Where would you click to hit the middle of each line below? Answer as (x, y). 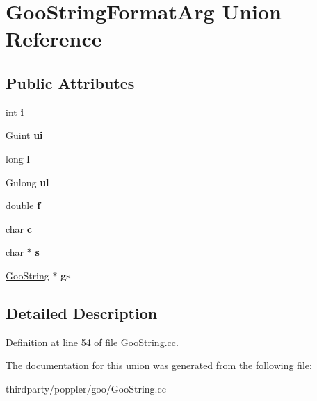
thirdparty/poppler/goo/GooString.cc (86, 388)
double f (23, 205)
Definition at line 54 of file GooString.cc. (92, 342)
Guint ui (24, 135)
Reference (54, 39)
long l (18, 158)
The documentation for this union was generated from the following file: (159, 365)
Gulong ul (27, 182)
